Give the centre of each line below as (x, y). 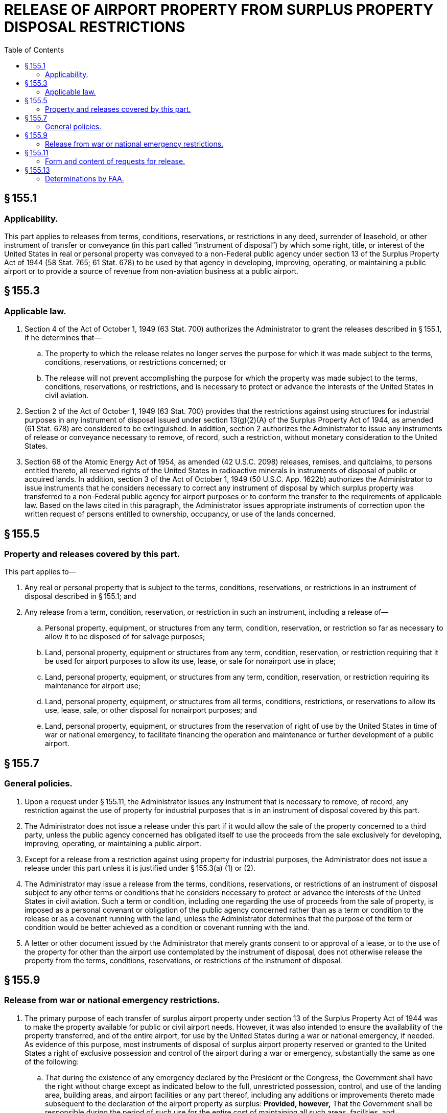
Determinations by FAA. (85, 178)
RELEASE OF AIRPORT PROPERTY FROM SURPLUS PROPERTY (219, 10)
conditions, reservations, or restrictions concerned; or (136, 362)
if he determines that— (63, 338)
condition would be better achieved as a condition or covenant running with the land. (167, 927)
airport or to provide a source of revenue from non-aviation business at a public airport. (151, 271)
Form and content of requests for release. (115, 161)
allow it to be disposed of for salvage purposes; (125, 637)
